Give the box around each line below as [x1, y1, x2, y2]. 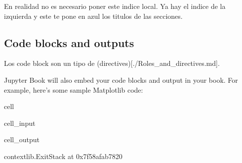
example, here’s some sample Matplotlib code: [4, 84, 143, 95]
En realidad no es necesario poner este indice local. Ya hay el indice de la [4, 1, 226, 11]
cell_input [4, 117, 36, 128]
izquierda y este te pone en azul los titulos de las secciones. [4, 10, 183, 21]
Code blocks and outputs [4, 35, 134, 50]
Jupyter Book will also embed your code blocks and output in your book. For [4, 74, 238, 85]
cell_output [4, 134, 40, 145]
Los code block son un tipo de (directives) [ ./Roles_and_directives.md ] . [4, 58, 220, 68]
